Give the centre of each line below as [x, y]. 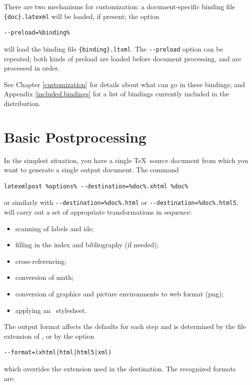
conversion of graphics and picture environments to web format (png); [119, 293]
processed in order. [32, 68]
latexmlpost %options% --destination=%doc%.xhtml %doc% [96, 186]
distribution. [22, 103]
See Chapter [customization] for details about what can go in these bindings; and [125, 84]
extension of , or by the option [49, 336]
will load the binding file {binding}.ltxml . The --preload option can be [114, 48]
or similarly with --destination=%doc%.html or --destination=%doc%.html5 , [121, 202]
